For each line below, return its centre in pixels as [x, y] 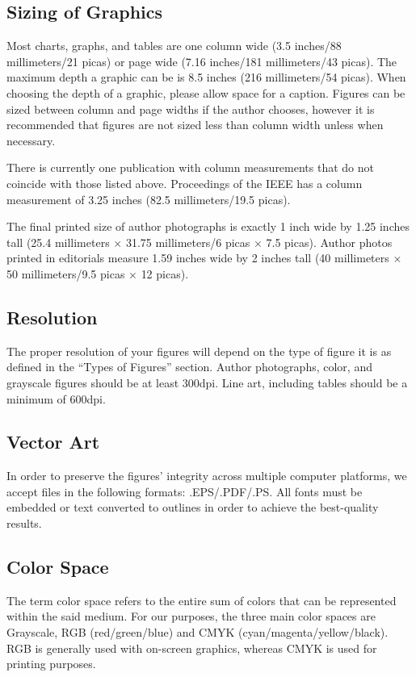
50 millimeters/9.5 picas [66, 273]
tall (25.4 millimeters [58, 242]
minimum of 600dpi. [56, 398]
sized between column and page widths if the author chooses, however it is [191, 109]
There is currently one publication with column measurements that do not [190, 167]
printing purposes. [51, 664]
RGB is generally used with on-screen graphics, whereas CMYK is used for [192, 648]
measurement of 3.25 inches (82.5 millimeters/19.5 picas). [149, 199]
